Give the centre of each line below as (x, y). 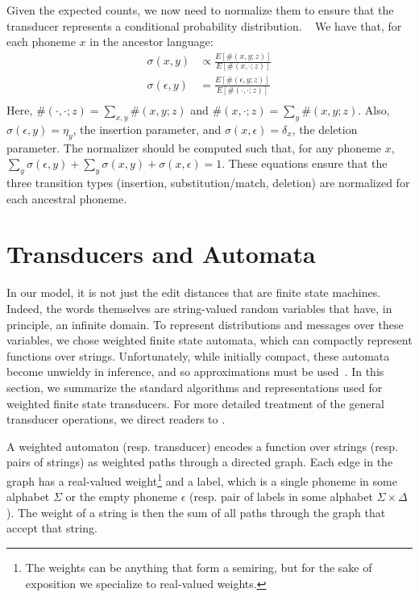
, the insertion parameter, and (147, 129)
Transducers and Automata (161, 254)
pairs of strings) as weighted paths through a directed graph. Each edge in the (200, 462)
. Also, (374, 110)
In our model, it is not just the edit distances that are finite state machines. (194, 292)
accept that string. (52, 528)
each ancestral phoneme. (67, 198)
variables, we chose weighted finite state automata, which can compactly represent (209, 340)
